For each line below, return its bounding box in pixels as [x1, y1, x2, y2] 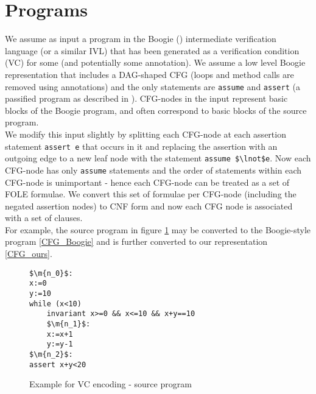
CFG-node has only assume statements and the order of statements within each [5, 163, 302, 176]
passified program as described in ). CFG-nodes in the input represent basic [5, 92, 288, 105]
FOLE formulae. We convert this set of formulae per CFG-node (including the [5, 188, 297, 200]
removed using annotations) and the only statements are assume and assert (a [5, 80, 300, 93]
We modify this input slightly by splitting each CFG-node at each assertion [5, 127, 286, 140]
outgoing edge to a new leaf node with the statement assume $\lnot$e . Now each [5, 152, 311, 164]
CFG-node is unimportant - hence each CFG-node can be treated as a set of [5, 175, 290, 188]
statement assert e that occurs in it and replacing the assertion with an [5, 139, 278, 152]
